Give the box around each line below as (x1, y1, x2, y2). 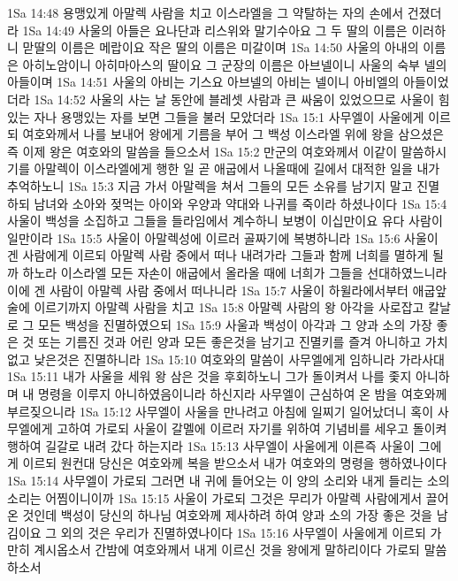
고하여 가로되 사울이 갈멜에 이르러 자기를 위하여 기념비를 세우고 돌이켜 (57, 419, 447, 438)
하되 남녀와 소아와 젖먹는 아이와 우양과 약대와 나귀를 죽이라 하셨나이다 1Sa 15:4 (7, 194, 447, 212)
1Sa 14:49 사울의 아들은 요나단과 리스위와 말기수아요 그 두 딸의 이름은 (22, 20, 408, 39)
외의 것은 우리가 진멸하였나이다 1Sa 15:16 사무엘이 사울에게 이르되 (60, 523, 426, 541)
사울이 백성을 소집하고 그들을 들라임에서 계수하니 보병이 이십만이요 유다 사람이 (7, 211, 443, 230)
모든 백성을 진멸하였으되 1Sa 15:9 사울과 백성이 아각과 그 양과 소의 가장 (38, 315, 432, 333)
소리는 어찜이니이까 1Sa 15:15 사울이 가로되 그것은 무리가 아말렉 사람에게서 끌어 (7, 488, 449, 507)
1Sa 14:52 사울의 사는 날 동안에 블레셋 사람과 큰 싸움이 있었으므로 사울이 (34, 89, 435, 108)
